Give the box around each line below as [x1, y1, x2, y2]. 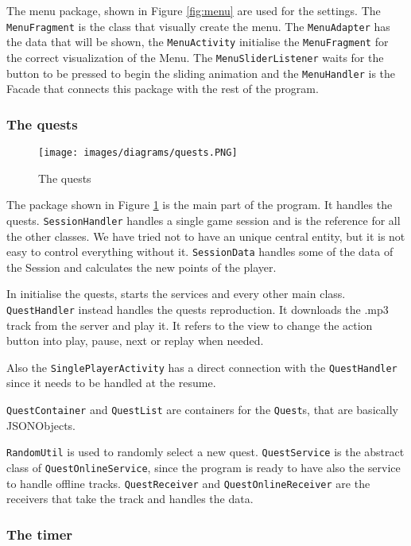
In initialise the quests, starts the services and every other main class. [6, 285, 346, 302]
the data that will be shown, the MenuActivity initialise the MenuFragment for [6, 33, 389, 50]
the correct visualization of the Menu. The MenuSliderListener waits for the [6, 48, 384, 65]
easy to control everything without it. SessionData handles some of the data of [6, 243, 394, 260]
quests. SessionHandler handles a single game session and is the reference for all [6, 211, 401, 228]
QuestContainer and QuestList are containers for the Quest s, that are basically [6, 401, 398, 418]
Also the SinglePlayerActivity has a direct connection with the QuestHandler [6, 358, 397, 375]
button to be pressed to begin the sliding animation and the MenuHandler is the [6, 64, 396, 81]
